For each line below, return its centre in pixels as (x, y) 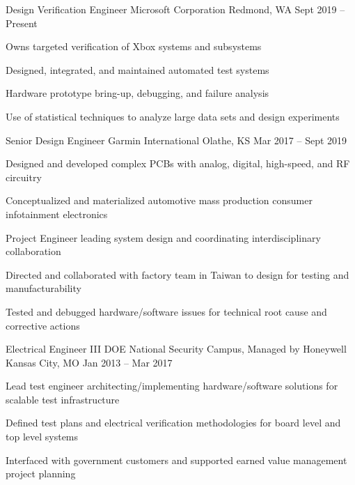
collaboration (33, 251)
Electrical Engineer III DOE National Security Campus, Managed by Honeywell (176, 349)
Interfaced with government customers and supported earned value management (176, 460)
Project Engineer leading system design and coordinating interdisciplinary (163, 237)
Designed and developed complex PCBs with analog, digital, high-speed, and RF (178, 163)
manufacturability (44, 288)
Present (22, 23)
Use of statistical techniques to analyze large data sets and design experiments (173, 116)
